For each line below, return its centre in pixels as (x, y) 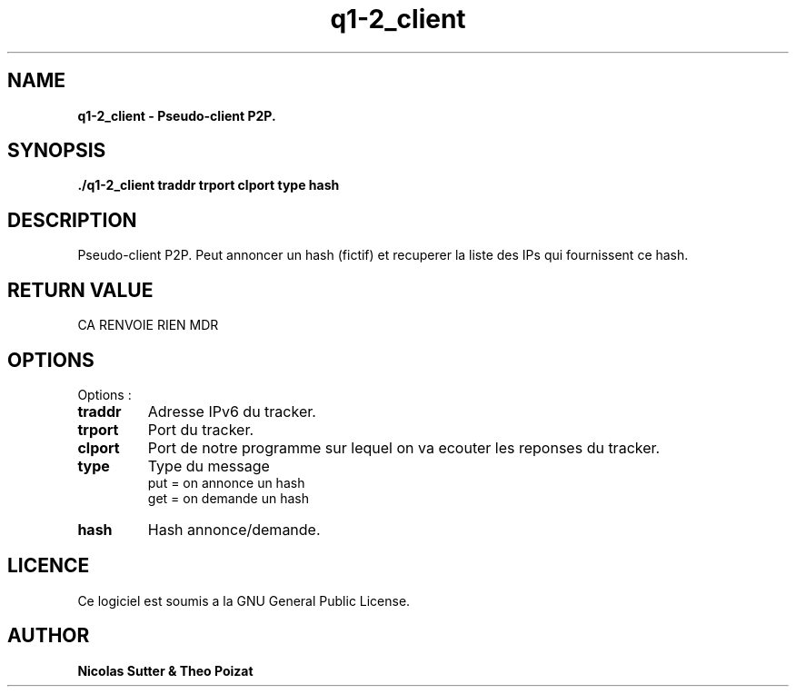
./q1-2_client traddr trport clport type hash (209, 185)
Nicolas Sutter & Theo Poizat (165, 670)
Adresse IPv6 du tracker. (232, 411)
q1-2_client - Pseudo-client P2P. (177, 115)
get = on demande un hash (228, 498)
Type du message (209, 466)
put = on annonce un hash (226, 482)
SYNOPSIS (57, 151)
